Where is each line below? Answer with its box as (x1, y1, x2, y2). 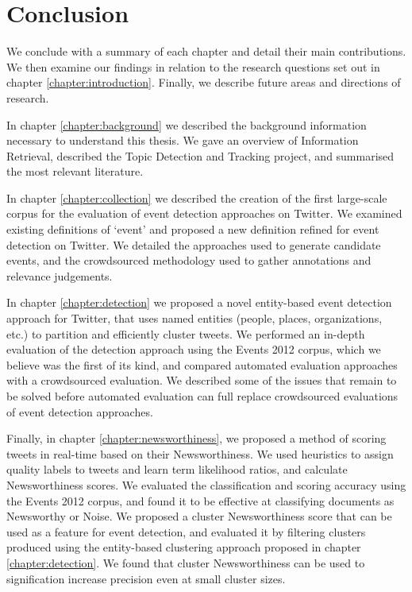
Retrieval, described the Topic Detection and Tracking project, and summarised (6, 147, 395, 164)
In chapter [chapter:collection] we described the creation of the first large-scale (6, 189, 387, 206)
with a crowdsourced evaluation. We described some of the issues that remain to (6, 372, 397, 389)
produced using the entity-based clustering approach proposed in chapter (6, 539, 361, 555)
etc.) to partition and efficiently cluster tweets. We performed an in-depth (6, 325, 365, 342)
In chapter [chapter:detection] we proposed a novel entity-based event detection (6, 294, 392, 311)
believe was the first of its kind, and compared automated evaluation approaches (6, 356, 398, 373)
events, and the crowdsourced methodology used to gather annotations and (6, 252, 372, 269)
